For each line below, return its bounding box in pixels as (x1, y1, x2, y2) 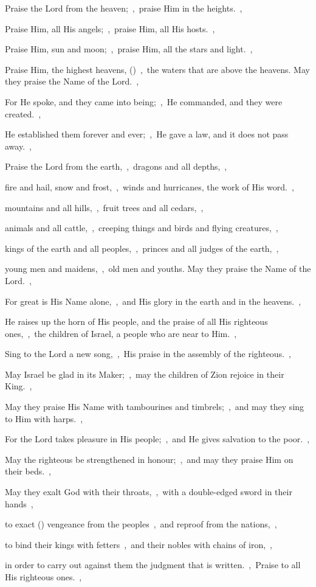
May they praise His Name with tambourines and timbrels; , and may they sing (5, 400, 304, 413)
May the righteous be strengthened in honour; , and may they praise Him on (5, 453, 294, 465)
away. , (5, 139, 32, 152)
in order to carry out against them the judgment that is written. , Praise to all (5, 558, 301, 571)
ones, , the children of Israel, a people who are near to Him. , (5, 327, 237, 339)
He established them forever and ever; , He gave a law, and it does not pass (5, 128, 289, 141)
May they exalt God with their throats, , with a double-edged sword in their (5, 485, 292, 498)
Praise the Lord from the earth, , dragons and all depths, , (5, 160, 227, 173)
